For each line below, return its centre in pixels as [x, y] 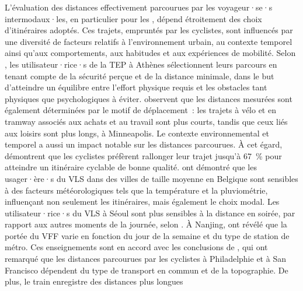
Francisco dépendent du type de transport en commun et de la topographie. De [147, 270]
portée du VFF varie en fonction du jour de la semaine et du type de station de [147, 235]
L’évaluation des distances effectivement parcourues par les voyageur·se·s [139, 7]
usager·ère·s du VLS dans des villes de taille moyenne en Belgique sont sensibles [151, 178]
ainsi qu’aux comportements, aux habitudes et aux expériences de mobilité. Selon [150, 53]
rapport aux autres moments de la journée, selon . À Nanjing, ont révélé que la [146, 224]
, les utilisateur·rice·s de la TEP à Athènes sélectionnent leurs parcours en [141, 64]
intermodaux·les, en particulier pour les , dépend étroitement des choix [133, 18]
